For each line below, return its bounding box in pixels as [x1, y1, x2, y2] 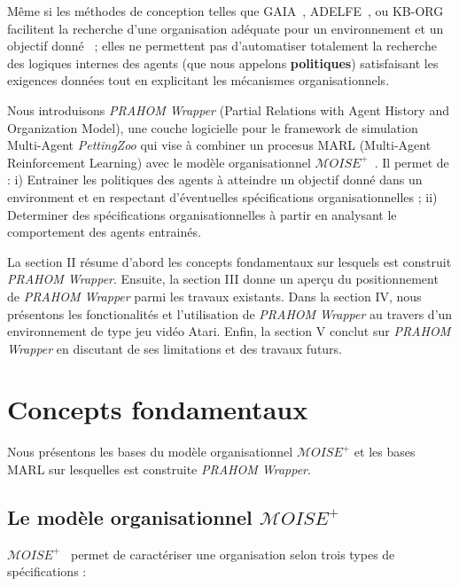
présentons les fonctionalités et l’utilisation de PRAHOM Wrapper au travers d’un [7, 304, 453, 323]
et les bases [354, 442, 416, 461]
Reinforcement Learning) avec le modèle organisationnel [7, 152, 311, 171]
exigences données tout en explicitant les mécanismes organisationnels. [7, 71, 390, 90]
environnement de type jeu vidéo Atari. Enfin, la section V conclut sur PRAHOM [7, 322, 451, 340]
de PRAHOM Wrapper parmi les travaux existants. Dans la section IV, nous [7, 286, 422, 305]
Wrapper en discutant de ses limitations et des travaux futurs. [7, 339, 343, 357]
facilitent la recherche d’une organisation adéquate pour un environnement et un [7, 19, 444, 37]
